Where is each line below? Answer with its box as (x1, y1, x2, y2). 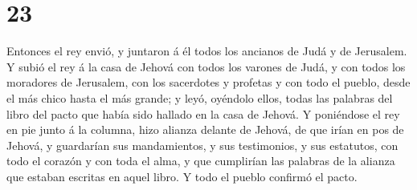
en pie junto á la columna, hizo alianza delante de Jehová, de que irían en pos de (6, 121, 404, 138)
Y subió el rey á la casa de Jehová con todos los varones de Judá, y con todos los (6, 58, 406, 75)
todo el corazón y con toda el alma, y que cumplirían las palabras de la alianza (6, 152, 395, 169)
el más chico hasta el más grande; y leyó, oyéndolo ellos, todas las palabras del (6, 89, 393, 106)
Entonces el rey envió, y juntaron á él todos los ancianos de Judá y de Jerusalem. (6, 42, 407, 59)
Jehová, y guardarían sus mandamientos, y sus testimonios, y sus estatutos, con (6, 136, 399, 153)
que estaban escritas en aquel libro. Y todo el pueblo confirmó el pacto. (6, 168, 358, 184)
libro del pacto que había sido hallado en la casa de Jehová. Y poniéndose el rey (6, 105, 400, 122)
